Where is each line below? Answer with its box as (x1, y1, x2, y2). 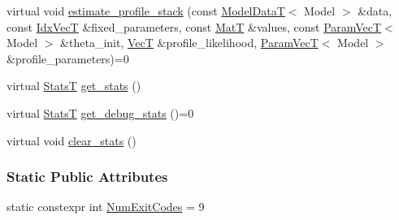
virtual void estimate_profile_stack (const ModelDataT (7, 2, 285, 19)
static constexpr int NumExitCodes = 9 (7, 198, 205, 215)
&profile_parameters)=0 (7, 50, 129, 67)
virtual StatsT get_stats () (7, 77, 141, 94)
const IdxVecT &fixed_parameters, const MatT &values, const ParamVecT (7, 18, 382, 35)
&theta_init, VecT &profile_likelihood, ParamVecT (60, 34, 319, 51)
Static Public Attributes (7, 166, 168, 187)
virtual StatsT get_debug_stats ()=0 (7, 104, 194, 121)
